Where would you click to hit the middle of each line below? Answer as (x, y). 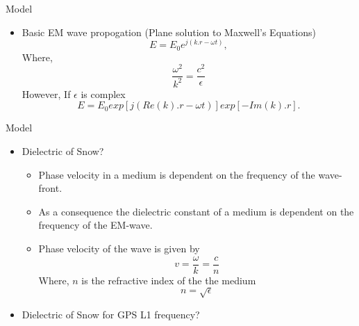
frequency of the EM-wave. (95, 225)
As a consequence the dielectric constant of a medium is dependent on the (196, 211)
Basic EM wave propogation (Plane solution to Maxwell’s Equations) (169, 32)
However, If (46, 93)
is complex (103, 93)
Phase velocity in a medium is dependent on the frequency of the (177, 174)
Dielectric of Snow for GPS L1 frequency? (111, 314)
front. (50, 188)
